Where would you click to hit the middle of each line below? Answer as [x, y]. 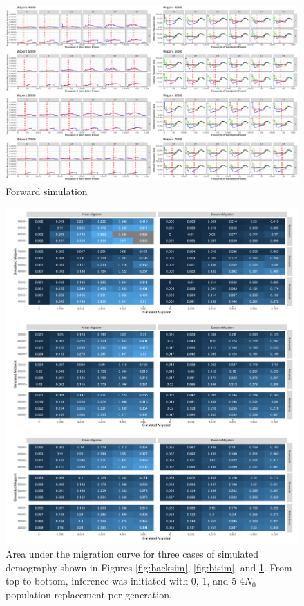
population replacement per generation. [89, 594]
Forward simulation [47, 191]
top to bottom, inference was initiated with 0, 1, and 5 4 [125, 581]
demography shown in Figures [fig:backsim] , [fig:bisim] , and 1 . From [149, 567]
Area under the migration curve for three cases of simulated [132, 554]
